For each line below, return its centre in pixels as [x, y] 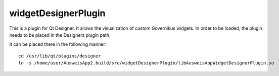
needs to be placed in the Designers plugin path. [60, 35]
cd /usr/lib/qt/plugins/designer [60, 56]
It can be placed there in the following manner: [58, 44]
